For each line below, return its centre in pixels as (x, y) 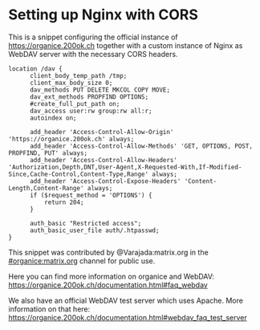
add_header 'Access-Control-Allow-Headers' (104, 160)
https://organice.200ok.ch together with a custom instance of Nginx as (126, 45)
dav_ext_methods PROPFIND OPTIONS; (89, 97)
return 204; (64, 202)
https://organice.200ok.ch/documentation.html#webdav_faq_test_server (128, 317)
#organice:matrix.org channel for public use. (82, 261)
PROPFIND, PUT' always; (48, 153)
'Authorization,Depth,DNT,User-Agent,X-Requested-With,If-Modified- (125, 167)
